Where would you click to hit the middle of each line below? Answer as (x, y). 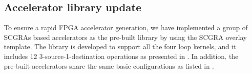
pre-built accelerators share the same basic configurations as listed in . (109, 65)
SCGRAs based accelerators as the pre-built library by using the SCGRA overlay (126, 37)
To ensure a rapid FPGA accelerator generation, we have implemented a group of (126, 28)
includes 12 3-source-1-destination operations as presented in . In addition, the (121, 56)
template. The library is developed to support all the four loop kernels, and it (120, 46)
